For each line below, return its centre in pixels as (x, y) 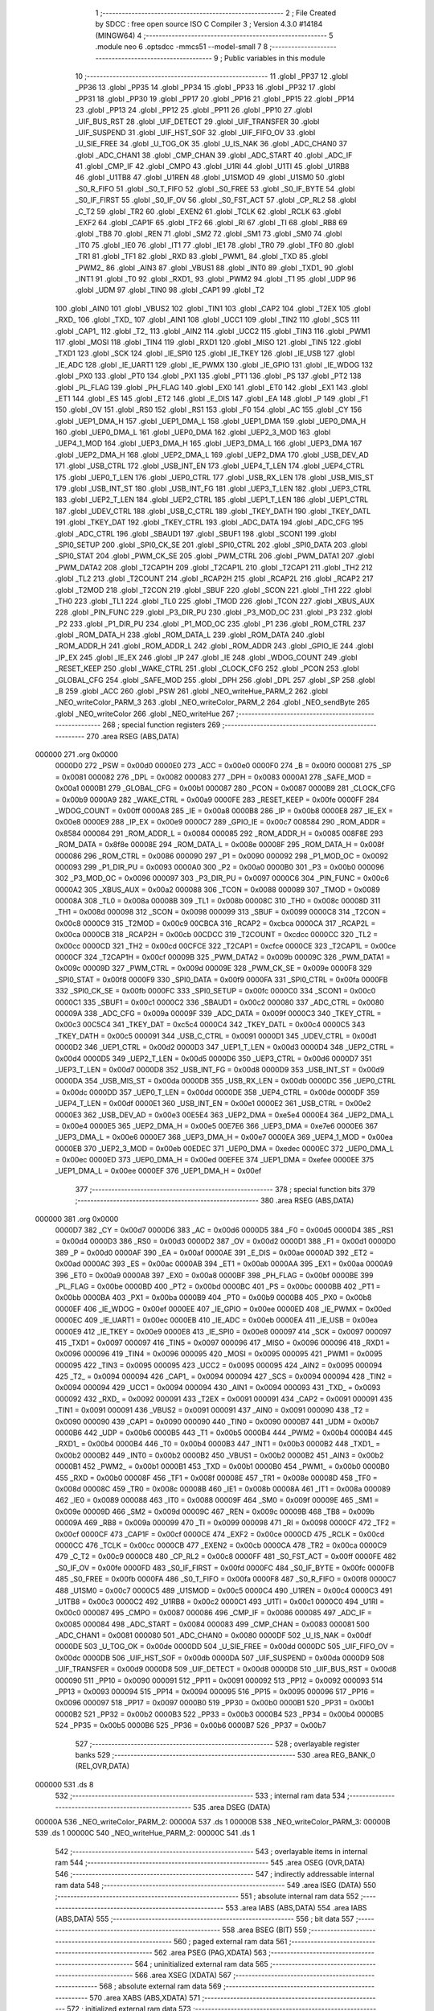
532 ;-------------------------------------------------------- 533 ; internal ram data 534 (200, 1796)
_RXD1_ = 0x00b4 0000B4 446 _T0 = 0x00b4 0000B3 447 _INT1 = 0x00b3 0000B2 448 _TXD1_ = (218, 1444)
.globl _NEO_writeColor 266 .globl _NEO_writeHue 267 (145, 714)
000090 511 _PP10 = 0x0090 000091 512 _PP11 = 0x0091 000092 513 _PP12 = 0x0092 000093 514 (219, 1680)
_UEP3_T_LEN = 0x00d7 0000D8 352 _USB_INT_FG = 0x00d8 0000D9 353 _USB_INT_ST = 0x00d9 (220, 1069)
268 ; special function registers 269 (162, 725)
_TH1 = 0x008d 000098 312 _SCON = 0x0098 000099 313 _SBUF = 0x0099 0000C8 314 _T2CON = (221, 912)
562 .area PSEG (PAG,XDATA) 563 (210, 1953)
